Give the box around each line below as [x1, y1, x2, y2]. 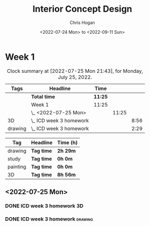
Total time [31, 93, 55, 100]
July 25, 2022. [58, 73, 92, 80]
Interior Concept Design [32, 3, 132, 15]
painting [7, 163, 26, 170]
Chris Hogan [69, 20, 96, 25]
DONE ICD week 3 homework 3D [5, 203, 84, 209]
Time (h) [57, 139, 78, 146]
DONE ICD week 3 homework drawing [5, 215, 93, 222]
